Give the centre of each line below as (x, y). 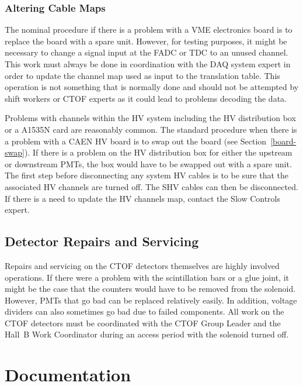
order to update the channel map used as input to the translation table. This (142, 75)
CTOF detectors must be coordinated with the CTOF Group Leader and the (143, 323)
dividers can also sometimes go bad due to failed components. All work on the (144, 311)
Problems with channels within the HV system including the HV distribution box (150, 118)
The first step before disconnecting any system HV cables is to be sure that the (147, 175)
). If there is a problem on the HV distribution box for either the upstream (158, 152)
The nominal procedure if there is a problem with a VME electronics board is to (149, 30)
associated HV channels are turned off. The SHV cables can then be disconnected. (151, 186)
